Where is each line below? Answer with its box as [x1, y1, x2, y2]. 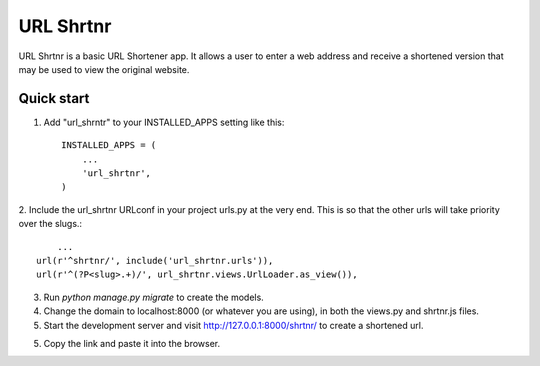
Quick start [18, 90, 90, 107]
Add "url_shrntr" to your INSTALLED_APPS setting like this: [43, 116, 285, 128]
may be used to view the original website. [18, 63, 190, 75]
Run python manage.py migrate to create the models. [43, 291, 264, 303]
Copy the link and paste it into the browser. [43, 337, 220, 349]
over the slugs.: [18, 218, 83, 230]
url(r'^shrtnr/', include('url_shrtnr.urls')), [36, 255, 274, 266]
